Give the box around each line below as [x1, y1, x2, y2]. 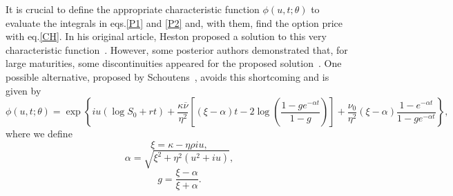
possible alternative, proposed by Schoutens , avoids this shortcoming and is [6, 69, 329, 84]
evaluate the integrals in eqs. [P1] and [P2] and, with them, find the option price [6, 15, 343, 30]
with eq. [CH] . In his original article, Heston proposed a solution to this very [6, 29, 327, 43]
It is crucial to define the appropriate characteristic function [6, 2, 260, 16]
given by [6, 83, 41, 97]
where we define [6, 126, 73, 141]
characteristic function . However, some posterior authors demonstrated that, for [6, 42, 348, 57]
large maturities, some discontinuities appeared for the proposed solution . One [6, 56, 342, 70]
